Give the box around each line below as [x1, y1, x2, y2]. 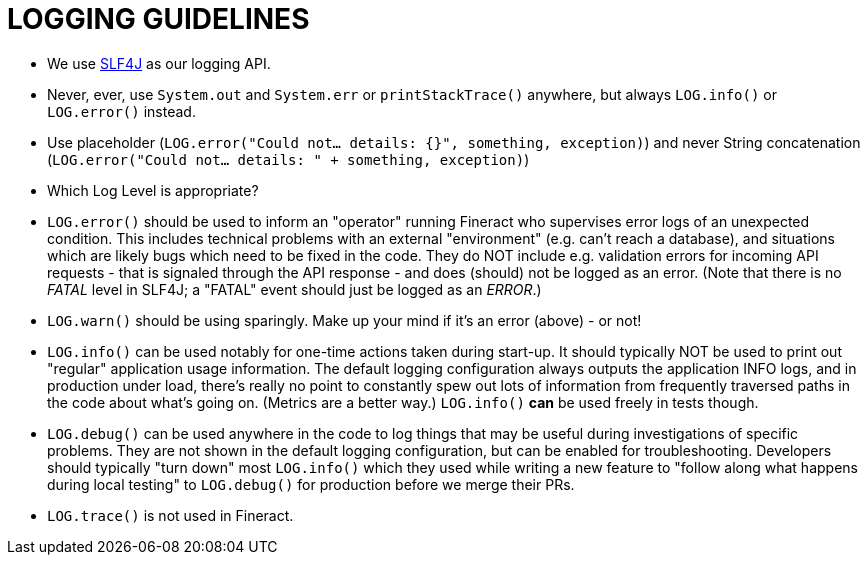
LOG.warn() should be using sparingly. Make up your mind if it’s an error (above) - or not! [47, 311, 642, 329]
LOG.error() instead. [47, 102, 196, 120]
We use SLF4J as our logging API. [47, 54, 271, 72]
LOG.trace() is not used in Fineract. [47, 506, 294, 524]
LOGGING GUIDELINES [7, 2, 310, 36]
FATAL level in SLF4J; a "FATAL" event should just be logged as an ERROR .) [47, 280, 542, 298]
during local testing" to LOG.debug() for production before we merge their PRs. [47, 475, 575, 493]
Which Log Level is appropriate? [47, 181, 259, 199]
